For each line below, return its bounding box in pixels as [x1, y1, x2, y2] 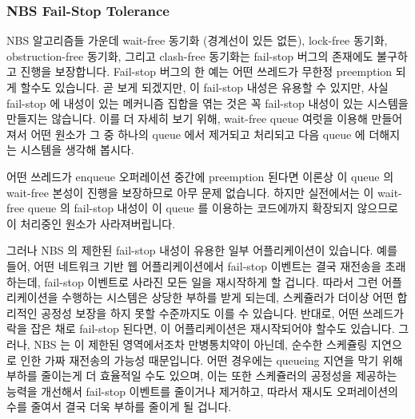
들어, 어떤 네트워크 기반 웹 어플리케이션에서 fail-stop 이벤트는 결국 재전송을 [6, 257, 381, 274]
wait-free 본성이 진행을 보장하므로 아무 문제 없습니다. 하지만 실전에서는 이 [6, 184, 374, 200]
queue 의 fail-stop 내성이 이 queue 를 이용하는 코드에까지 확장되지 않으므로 [27, 200, 398, 216]
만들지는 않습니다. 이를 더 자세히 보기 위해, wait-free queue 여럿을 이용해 [6, 110, 368, 127]
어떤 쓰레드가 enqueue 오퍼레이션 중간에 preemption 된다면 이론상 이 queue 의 [6, 168, 394, 184]
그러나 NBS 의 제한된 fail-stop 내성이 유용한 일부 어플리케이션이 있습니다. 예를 [6, 242, 397, 259]
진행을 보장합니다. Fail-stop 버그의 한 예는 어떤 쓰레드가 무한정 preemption [20, 63, 393, 80]
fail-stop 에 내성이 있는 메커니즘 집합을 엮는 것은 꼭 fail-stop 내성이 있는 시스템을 [6, 94, 409, 111]
